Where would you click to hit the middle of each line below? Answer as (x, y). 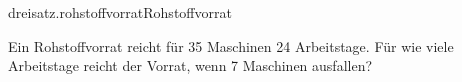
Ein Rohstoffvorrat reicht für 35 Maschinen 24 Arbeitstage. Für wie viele (231, 45)
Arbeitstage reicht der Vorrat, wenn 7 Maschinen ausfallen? (190, 65)
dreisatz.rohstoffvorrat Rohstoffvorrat (120, 12)
